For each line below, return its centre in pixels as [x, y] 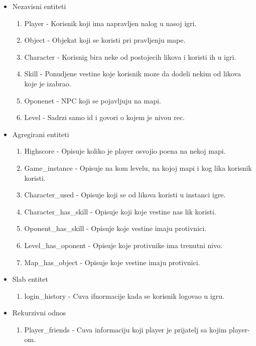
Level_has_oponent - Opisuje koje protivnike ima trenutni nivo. [123, 245]
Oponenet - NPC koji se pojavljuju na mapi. [93, 100]
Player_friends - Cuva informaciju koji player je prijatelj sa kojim [125, 329]
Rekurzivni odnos [39, 313]
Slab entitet [30, 279]
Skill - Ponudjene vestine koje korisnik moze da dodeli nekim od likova [133, 74]
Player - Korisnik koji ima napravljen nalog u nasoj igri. [110, 23]
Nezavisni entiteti [39, 6]
